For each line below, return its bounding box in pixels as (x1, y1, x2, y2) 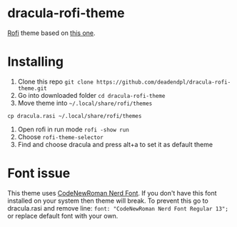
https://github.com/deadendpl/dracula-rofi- (96, 79, 231, 86)
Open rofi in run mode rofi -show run (17, 125, 130, 133)
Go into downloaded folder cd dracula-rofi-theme (17, 91, 166, 99)
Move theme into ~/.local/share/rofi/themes (17, 99, 153, 107)
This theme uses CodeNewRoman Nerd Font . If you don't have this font (7, 188, 217, 197)
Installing (7, 54, 64, 70)
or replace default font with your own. (7, 211, 118, 220)
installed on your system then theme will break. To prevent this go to (7, 196, 208, 205)
